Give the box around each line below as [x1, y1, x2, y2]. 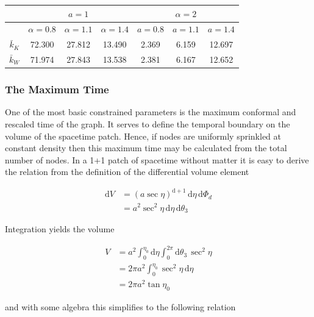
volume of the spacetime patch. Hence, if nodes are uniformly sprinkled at [5, 129, 282, 142]
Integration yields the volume [5, 223, 115, 235]
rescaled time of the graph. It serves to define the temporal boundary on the [5, 117, 290, 130]
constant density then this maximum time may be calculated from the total [5, 141, 287, 154]
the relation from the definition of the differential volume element [5, 165, 249, 178]
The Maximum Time [5, 82, 109, 97]
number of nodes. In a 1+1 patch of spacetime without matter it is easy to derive [5, 153, 309, 166]
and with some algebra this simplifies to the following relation [5, 301, 236, 313]
